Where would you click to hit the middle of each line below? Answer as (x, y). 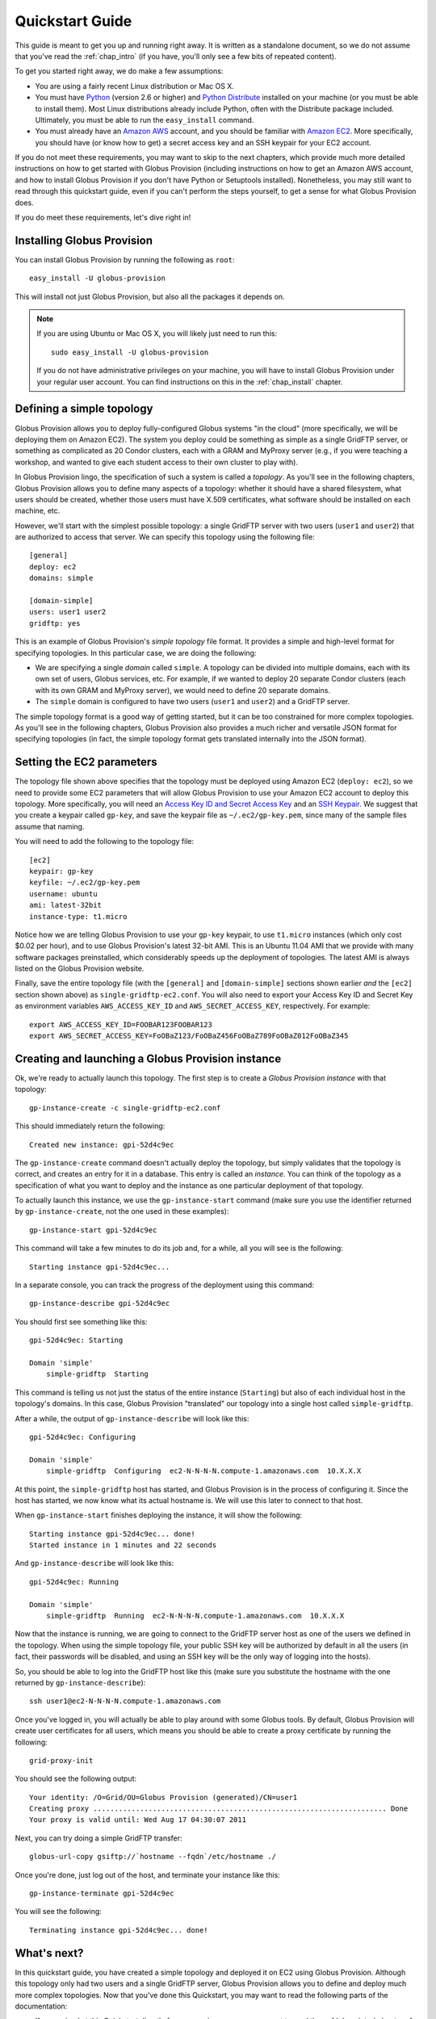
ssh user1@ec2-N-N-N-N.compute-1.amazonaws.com (125, 1701)
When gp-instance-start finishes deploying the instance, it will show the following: (159, 1515)
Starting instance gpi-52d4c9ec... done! (112, 1534)
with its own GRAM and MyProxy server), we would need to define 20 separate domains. (183, 690)
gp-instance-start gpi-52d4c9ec (93, 1230)
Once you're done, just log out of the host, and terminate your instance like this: (147, 1874)
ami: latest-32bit (66, 905)
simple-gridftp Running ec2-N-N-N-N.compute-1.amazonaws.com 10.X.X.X (195, 1616)
